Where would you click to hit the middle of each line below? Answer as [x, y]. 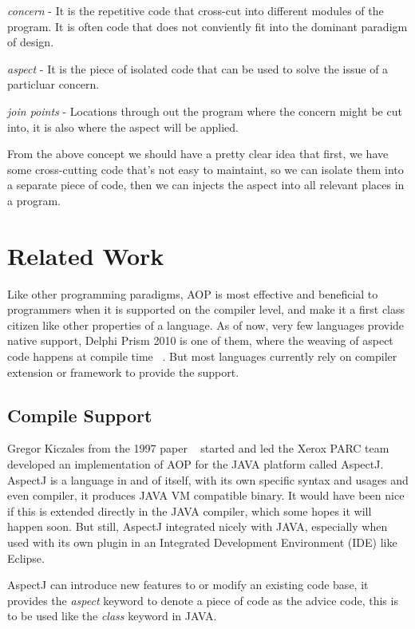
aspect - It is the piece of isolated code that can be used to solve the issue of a [198, 68]
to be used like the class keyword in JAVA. [112, 616]
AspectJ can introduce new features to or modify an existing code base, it [188, 585]
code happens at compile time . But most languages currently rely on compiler [202, 356]
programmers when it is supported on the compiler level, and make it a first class [206, 309]
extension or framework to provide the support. [123, 372]
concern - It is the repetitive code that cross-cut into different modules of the [196, 10]
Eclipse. [26, 558]
